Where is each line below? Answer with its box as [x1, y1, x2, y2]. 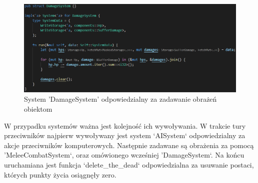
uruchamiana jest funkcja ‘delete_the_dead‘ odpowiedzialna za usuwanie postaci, [4, 159, 254, 170]
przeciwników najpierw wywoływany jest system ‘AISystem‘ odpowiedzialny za [4, 130, 245, 141]
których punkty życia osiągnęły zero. [4, 169, 116, 180]
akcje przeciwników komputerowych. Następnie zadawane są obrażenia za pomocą [4, 140, 254, 150]
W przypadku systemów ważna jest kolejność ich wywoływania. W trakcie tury [4, 120, 246, 131]
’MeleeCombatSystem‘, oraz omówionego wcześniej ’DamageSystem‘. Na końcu [4, 150, 244, 160]
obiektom [24, 103, 52, 114]
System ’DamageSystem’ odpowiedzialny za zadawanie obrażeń [24, 94, 217, 104]
